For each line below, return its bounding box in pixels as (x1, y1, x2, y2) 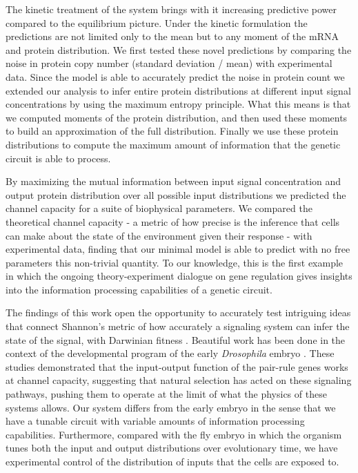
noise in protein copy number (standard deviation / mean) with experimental (6, 56, 332, 70)
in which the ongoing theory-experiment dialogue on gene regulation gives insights (6, 269, 352, 283)
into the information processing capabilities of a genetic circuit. (6, 282, 272, 296)
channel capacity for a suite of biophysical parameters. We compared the (6, 201, 312, 215)
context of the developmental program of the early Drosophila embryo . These (6, 346, 335, 360)
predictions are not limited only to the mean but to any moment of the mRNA (6, 29, 339, 44)
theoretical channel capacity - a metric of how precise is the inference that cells (6, 214, 340, 229)
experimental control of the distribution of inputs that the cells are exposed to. (6, 454, 339, 468)
